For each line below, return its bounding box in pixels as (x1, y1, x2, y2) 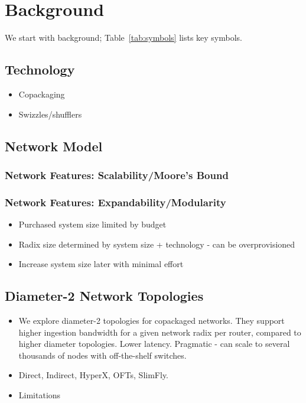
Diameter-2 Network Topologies (5, 287, 204, 305)
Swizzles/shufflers (18, 108, 82, 120)
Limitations (18, 388, 61, 401)
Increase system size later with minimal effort (18, 258, 184, 270)
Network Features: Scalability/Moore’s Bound (5, 167, 229, 182)
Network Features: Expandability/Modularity (5, 194, 226, 209)
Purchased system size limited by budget (18, 217, 167, 230)
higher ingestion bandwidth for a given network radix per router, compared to (18, 326, 301, 338)
